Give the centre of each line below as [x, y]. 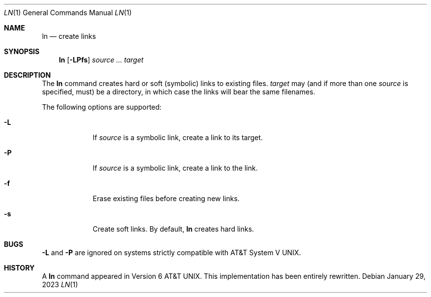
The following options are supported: [102, 107]
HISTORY [19, 268]
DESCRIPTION [28, 75]
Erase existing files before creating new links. [166, 198]
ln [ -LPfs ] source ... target [101, 60]
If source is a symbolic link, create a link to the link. [175, 168]
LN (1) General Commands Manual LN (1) [68, 13]
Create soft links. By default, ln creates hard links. [173, 229]
